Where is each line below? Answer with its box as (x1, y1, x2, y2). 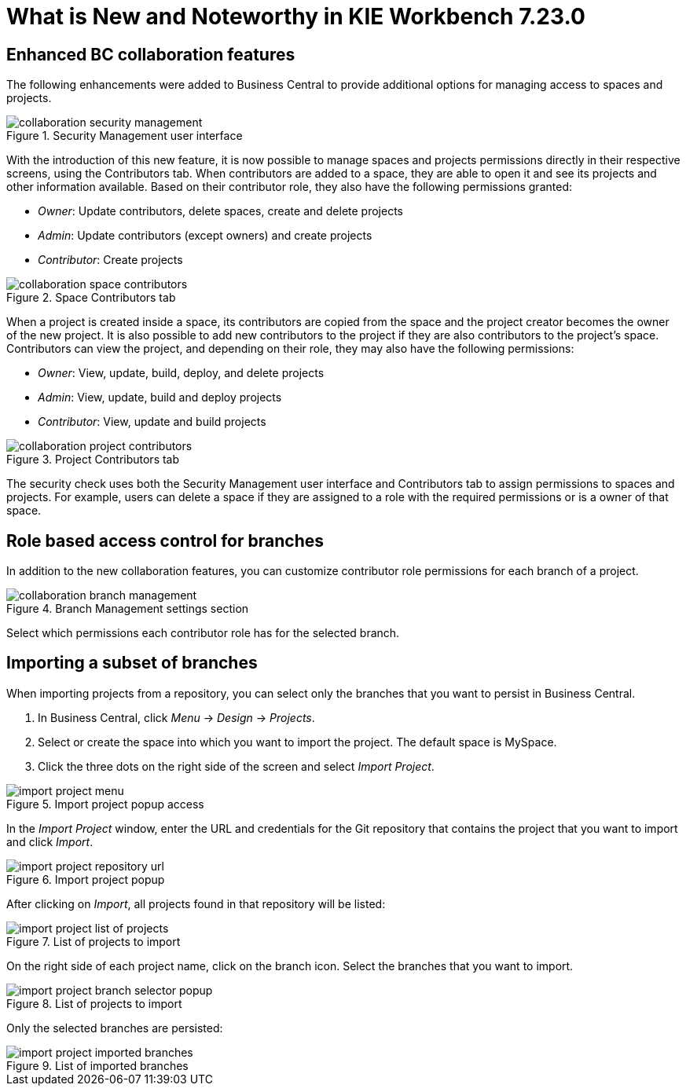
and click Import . (6, 834, 94, 848)
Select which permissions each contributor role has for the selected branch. (6, 626, 400, 640)
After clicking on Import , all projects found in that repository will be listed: (6, 896, 386, 911)
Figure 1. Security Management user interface (6, 129, 243, 143)
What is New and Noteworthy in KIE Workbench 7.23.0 (6, 3, 585, 30)
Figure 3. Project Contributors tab (6, 453, 180, 467)
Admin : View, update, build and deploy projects (38, 390, 282, 405)
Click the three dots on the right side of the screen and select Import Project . (38, 759, 435, 773)
